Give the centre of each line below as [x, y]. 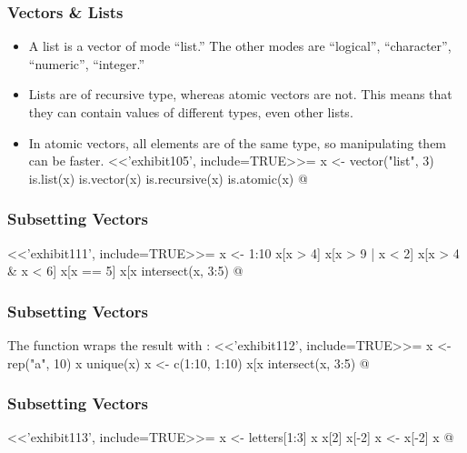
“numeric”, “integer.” [87, 63]
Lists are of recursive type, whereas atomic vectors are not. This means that [240, 94]
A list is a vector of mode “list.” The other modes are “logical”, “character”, [240, 46]
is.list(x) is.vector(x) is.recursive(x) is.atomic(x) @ [168, 178]
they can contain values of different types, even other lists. [191, 112]
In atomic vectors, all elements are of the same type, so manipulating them [238, 142]
